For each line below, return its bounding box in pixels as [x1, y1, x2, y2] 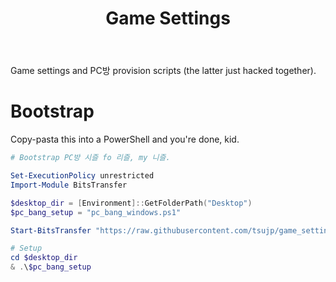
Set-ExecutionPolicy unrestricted [10, 171, 155, 181]
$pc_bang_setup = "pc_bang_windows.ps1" [10, 207, 182, 217]
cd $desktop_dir [10, 253, 78, 263]
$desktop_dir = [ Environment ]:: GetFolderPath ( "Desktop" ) [10, 198, 253, 208]
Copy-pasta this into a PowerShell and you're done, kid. [10, 133, 240, 146]
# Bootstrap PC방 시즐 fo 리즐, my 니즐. [10, 153, 171, 163]
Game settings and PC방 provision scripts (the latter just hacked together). [10, 65, 317, 77]
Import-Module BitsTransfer [10, 180, 128, 190]
